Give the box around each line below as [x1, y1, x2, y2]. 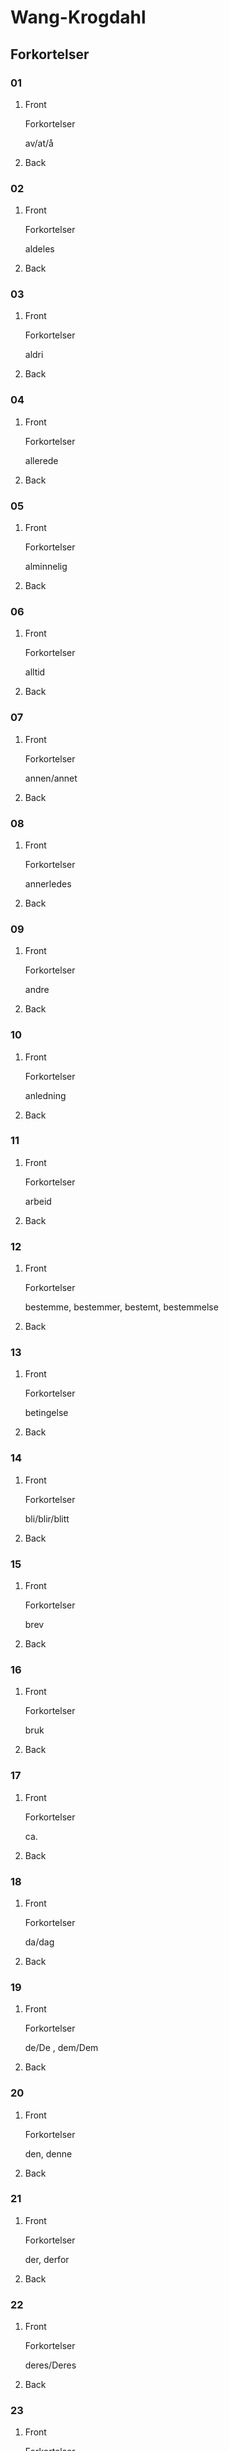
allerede [24, 454, 59, 466]
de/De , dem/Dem [24, 2042, 99, 2054]
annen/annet [24, 772, 78, 784]
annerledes [24, 877, 72, 890]
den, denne [24, 2147, 73, 2160]
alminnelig [24, 561, 68, 573]
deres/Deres [24, 2359, 77, 2371]
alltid [24, 666, 46, 678]
